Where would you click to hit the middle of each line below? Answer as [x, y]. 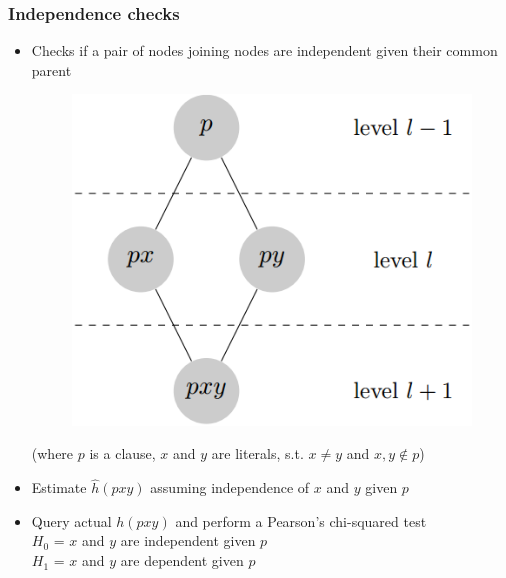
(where [52, 453]
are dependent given [182, 560]
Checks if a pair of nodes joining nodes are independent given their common [264, 50]
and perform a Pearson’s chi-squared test [301, 520]
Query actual [71, 520]
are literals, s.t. [257, 453]
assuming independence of [230, 487]
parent [51, 69]
